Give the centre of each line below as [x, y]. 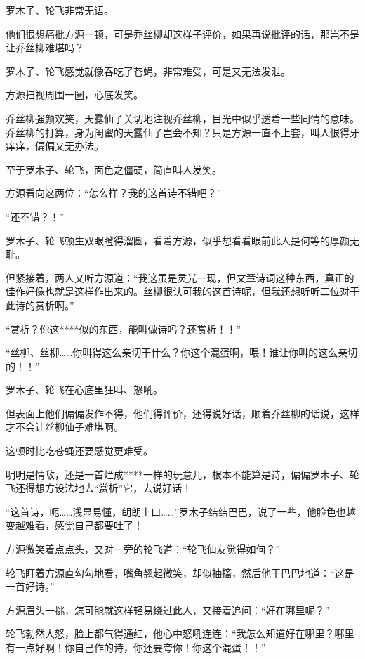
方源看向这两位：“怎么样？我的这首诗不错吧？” [114, 193]
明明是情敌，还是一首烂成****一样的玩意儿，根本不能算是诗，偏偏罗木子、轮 [182, 474]
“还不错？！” [35, 216]
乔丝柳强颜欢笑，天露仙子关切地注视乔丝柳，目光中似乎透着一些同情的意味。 [182, 118]
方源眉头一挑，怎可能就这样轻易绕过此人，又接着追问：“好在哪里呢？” [168, 609]
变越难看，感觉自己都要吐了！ [74, 525]
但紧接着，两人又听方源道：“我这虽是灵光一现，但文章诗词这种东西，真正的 [180, 277]
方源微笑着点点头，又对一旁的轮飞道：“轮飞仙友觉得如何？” [143, 549]
